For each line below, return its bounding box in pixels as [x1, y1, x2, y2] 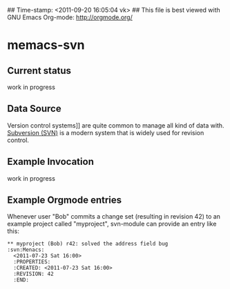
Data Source [7, 103, 61, 114]
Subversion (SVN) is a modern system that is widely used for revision [7, 128, 204, 137]
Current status [7, 65, 71, 77]
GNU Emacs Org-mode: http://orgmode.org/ [7, 13, 133, 21]
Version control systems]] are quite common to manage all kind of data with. [7, 121, 224, 130]
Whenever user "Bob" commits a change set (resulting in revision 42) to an [7, 212, 221, 221]
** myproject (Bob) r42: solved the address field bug [7, 241, 169, 248]
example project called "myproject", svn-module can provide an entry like [7, 220, 217, 228]
